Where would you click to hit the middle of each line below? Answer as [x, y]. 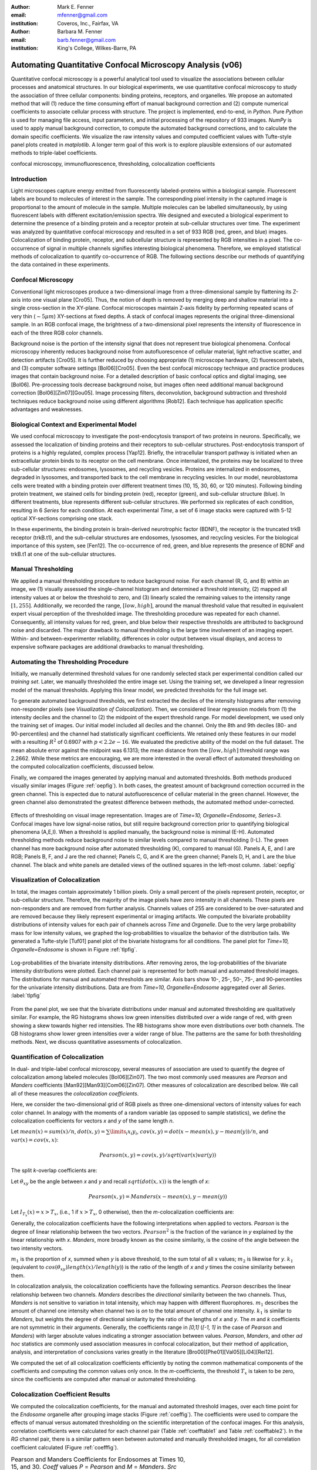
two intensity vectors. [37, 1248]
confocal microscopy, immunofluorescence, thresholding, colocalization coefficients [113, 163]
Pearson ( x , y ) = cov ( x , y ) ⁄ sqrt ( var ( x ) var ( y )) [158, 1155]
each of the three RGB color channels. [57, 333]
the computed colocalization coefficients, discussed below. [82, 767]
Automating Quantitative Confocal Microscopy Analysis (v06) [127, 65]
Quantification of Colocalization [57, 1057]
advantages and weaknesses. [47, 409]
